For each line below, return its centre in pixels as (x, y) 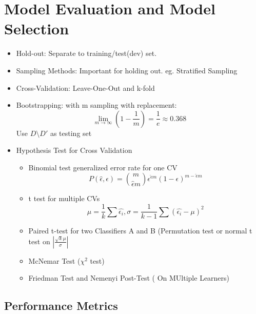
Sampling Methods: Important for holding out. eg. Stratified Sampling (127, 70)
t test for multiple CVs (64, 198)
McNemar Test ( (54, 260)
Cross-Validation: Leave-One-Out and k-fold (85, 87)
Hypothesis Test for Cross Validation (74, 150)
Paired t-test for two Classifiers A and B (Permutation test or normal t (140, 231)
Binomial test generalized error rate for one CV (103, 167)
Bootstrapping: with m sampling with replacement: (96, 105)
